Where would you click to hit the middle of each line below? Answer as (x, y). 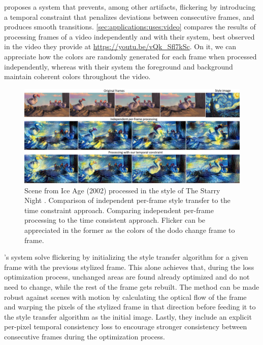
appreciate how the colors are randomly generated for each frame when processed (130, 56)
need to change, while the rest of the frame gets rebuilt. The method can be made (132, 287)
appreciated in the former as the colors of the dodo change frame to (130, 230)
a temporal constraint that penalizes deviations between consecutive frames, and (129, 16)
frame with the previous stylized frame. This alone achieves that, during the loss (129, 267)
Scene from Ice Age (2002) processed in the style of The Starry (122, 190)
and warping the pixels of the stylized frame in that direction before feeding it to (130, 307)
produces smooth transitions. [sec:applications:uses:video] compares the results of (130, 27)
